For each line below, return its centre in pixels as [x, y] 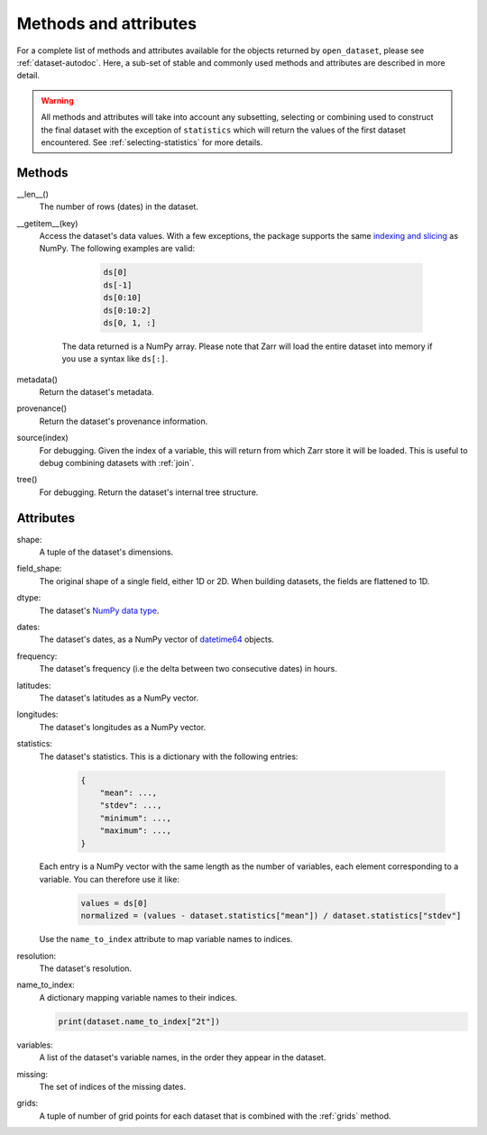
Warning [57, 100]
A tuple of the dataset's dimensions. [106, 552]
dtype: [29, 598]
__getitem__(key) [47, 223]
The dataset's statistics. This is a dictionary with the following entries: [169, 756]
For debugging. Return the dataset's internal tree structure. [149, 492]
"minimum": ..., [135, 818]
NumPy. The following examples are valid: [117, 249]
